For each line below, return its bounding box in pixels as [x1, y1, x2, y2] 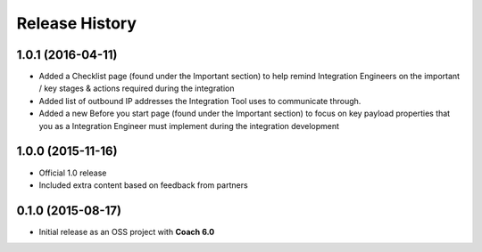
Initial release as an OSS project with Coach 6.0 [38, 226, 215, 237]
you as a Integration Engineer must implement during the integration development [38, 120, 339, 131]
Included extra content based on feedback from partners [38, 179, 249, 191]
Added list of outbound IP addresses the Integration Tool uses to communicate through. [38, 95, 361, 106]
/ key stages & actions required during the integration [38, 83, 235, 93]
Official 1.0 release [38, 167, 107, 178]
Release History [16, 13, 137, 33]
